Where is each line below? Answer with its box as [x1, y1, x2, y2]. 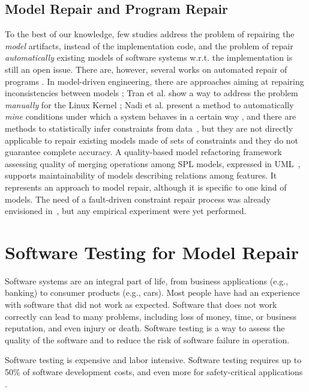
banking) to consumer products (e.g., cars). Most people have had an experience [5, 286, 300, 299]
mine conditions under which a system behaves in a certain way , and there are [5, 110, 296, 123]
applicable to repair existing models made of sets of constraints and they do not [5, 133, 299, 146]
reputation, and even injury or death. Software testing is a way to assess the [5, 322, 285, 334]
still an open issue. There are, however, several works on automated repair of [5, 63, 287, 75]
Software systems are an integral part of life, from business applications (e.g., [5, 274, 289, 287]
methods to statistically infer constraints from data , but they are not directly [5, 121, 293, 134]
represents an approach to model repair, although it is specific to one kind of [5, 180, 287, 193]
